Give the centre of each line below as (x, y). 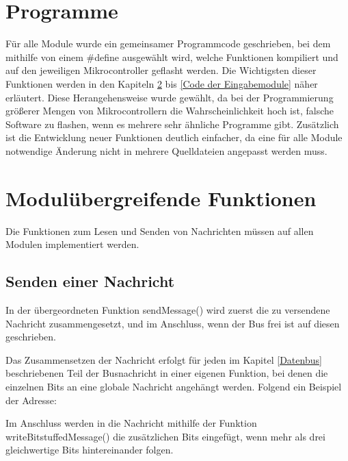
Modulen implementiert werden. (72, 244)
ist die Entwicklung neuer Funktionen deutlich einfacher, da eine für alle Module (174, 137)
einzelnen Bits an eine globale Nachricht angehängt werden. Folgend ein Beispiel (174, 386)
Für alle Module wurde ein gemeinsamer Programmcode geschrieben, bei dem (168, 43)
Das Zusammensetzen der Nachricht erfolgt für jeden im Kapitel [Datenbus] (164, 359)
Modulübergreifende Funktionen (161, 198)
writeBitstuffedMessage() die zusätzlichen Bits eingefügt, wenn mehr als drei (165, 436)
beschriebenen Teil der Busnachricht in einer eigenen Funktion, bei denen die (167, 373)
